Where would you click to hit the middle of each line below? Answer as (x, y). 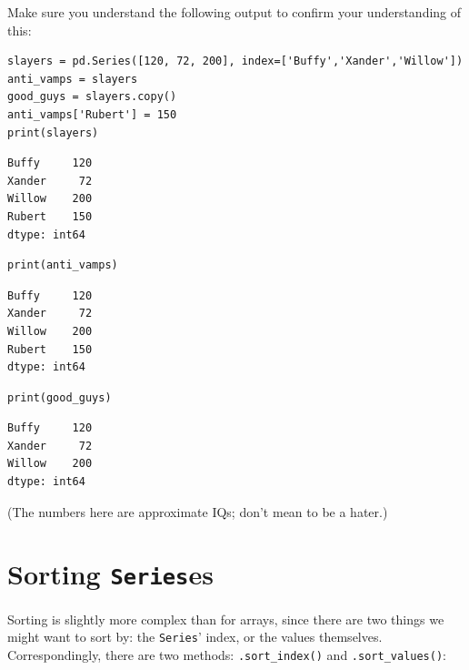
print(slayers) (53, 132)
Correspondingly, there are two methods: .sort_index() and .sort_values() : (227, 654)
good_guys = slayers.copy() (92, 97)
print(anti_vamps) (63, 265)
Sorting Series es (110, 574)
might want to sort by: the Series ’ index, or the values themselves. (195, 637)
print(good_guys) (60, 397)
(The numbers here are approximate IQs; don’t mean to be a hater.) (198, 511)
